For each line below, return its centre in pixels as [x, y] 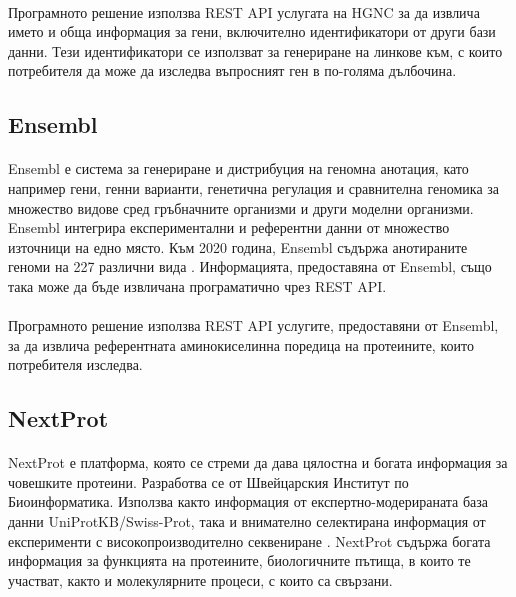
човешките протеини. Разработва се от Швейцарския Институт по [208, 481]
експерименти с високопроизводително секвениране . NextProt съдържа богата [249, 540]
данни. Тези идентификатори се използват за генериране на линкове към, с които [255, 50]
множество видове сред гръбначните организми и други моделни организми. [241, 207]
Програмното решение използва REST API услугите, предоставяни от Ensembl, [253, 325]
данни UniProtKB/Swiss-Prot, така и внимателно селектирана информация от [247, 521]
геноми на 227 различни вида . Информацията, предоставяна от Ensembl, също [250, 266]
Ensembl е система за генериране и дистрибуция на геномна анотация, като [238, 168]
